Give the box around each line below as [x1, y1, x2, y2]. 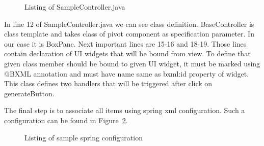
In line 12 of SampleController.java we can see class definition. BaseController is [4, 18, 254, 29]
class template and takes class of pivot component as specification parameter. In [4, 28, 254, 39]
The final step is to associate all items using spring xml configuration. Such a [4, 105, 245, 116]
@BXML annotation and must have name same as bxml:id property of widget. [4, 68, 249, 79]
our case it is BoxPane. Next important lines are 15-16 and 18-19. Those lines [4, 38, 247, 49]
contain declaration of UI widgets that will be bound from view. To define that [4, 48, 251, 59]
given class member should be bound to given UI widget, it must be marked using [4, 58, 260, 68]
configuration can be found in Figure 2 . [4, 115, 128, 125]
